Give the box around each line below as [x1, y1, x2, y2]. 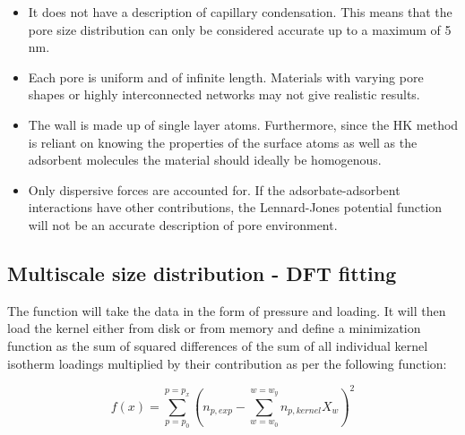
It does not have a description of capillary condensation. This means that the [28, 3, 452, 21]
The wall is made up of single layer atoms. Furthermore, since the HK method [28, 115, 459, 133]
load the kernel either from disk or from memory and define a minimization [7, 319, 421, 337]
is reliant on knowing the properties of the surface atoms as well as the [28, 132, 418, 151]
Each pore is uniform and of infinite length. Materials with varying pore [28, 67, 424, 86]
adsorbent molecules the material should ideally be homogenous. [28, 150, 382, 169]
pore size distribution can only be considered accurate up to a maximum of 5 [28, 20, 452, 38]
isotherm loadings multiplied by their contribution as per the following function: [7, 354, 447, 372]
